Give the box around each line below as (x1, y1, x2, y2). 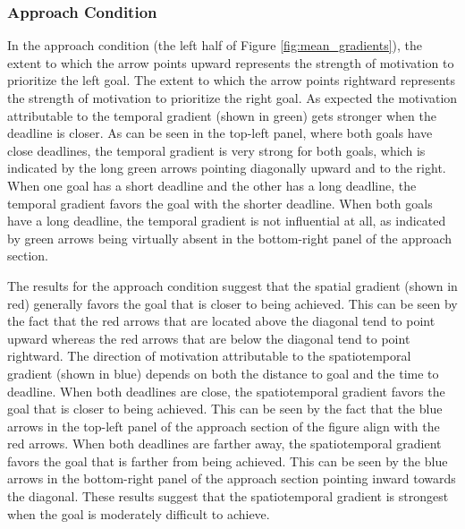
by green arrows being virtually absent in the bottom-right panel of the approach (7, 228, 452, 247)
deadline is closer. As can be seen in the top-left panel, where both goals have (7, 124, 433, 142)
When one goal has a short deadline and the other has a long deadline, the (7, 175, 417, 194)
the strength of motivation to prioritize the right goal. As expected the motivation (7, 89, 458, 107)
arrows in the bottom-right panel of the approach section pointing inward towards (7, 469, 456, 488)
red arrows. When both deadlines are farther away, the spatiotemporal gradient (7, 434, 442, 453)
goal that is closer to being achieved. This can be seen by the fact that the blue (7, 399, 443, 418)
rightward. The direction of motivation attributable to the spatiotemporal (7, 346, 411, 365)
